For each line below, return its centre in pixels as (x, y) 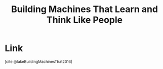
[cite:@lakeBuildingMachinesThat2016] (39, 61)
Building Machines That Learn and (85, 9)
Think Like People (85, 20)
